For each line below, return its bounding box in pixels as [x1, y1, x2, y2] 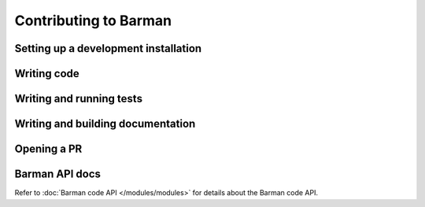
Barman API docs [14, 168, 102, 181]
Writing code [14, 67, 80, 80]
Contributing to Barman [14, 12, 172, 29]
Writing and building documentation [14, 117, 196, 131]
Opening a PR [14, 142, 83, 156]
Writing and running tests [14, 92, 143, 105]
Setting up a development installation [14, 42, 202, 55]
